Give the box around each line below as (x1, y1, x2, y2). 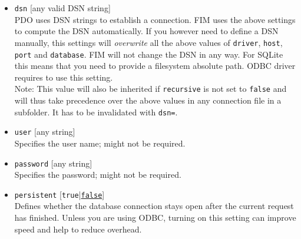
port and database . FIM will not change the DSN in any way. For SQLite (14, 48, 283, 60)
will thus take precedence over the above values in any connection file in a (14, 94, 282, 106)
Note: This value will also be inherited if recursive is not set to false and (14, 82, 287, 95)
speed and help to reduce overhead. (14, 223, 142, 235)
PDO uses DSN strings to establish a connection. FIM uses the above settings (14, 13, 296, 25)
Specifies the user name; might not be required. (14, 137, 186, 149)
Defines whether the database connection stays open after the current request (14, 200, 294, 212)
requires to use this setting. (14, 71, 113, 83)
